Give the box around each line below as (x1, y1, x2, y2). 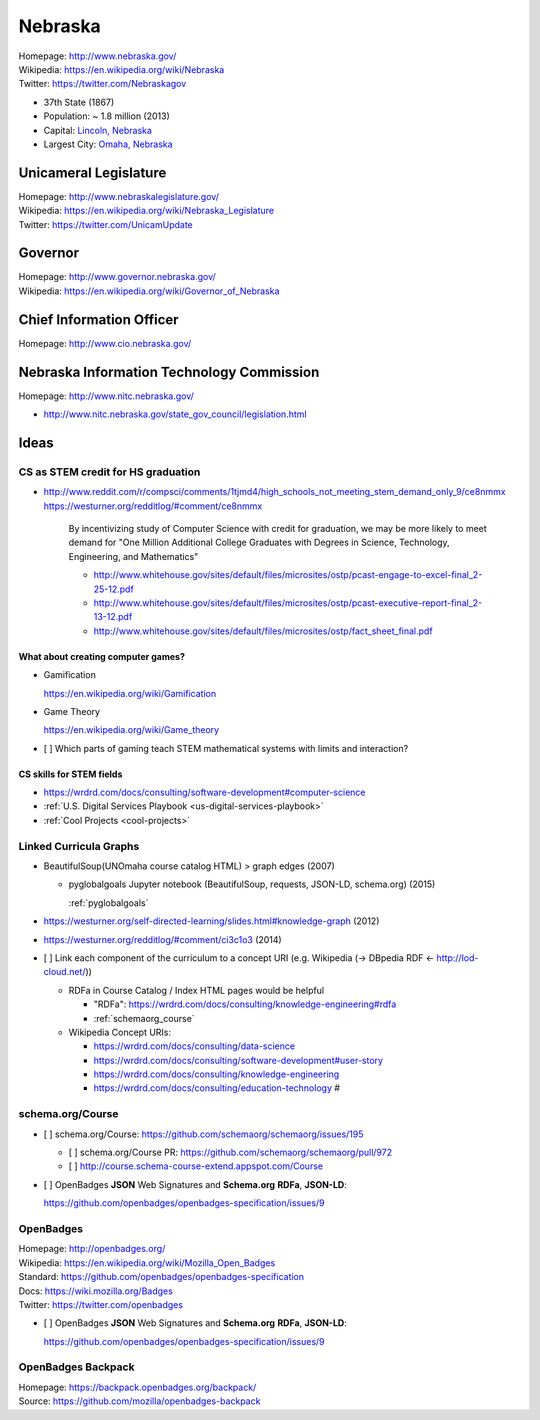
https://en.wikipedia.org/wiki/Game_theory (43, 724, 220, 736)
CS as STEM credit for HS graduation (18, 465, 201, 479)
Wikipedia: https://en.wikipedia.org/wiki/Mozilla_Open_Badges (18, 1256, 276, 1269)
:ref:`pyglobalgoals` (68, 896, 149, 909)
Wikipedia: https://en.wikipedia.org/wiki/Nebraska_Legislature (18, 205, 275, 217)
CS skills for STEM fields (18, 768, 123, 780)
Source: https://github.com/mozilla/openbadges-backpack (18, 1395, 261, 1407)
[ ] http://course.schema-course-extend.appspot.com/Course (68, 1160, 324, 1172)
